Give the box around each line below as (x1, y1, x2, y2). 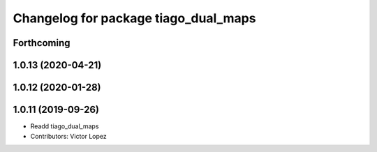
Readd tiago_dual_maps (30, 122, 99, 130)
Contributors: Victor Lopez (30, 132, 108, 140)
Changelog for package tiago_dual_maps (13, 10, 256, 26)
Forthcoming (13, 37, 71, 49)
